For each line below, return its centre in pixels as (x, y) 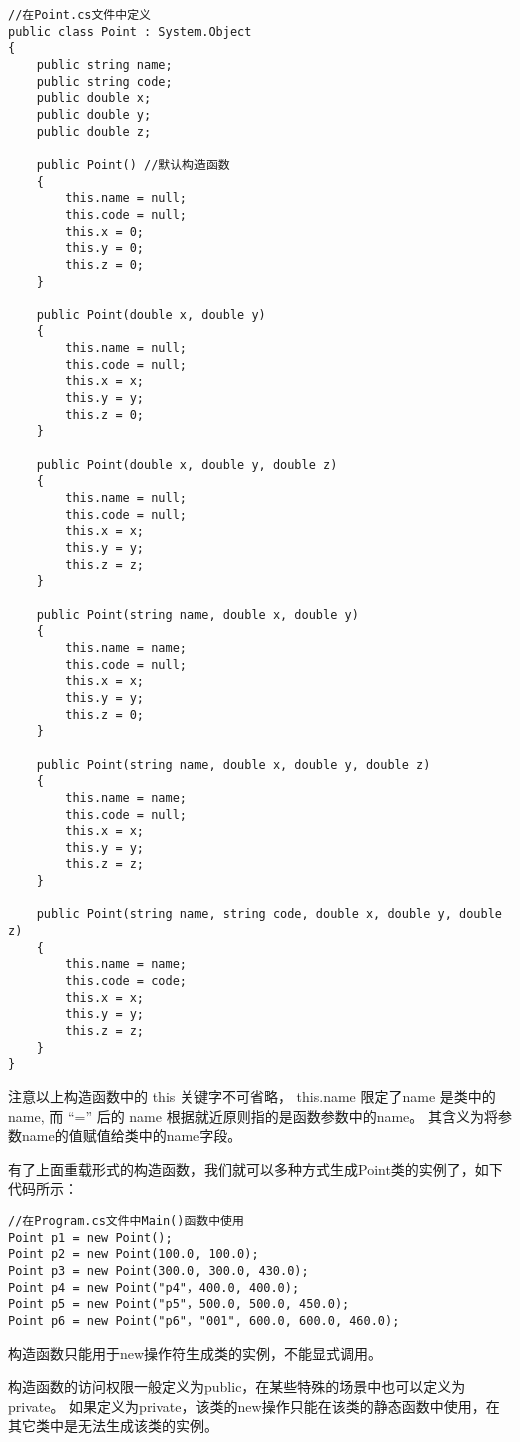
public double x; (94, 98)
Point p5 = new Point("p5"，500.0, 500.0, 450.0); (179, 1304)
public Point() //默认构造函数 (133, 164)
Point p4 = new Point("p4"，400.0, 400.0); (154, 1287)
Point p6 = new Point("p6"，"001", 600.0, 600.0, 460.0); (204, 1320)
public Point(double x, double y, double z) (187, 464)
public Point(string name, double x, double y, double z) (233, 764)
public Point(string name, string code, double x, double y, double (269, 914)
